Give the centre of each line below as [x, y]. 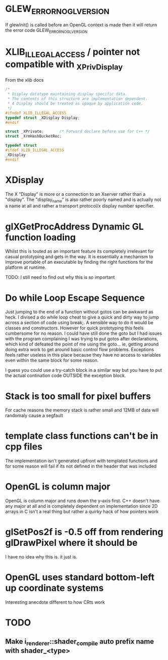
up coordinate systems [54, 588]
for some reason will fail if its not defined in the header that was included [81, 466]
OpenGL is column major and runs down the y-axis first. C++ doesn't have [82, 501]
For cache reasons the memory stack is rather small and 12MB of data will [82, 410]
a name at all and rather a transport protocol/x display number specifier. [80, 206]
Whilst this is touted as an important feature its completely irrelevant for [79, 251]
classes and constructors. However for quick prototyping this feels [74, 328]
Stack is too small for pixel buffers [78, 396]
